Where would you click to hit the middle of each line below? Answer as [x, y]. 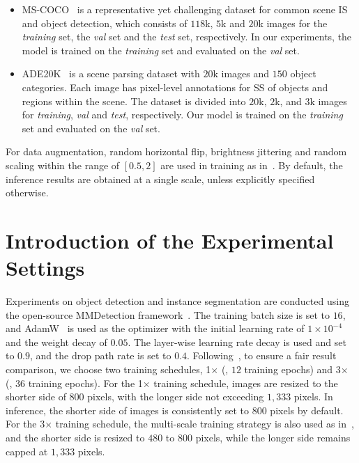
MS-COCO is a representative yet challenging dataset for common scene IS [185, 9]
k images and [241, 73]
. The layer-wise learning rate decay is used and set [237, 342]
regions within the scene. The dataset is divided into [134, 101]
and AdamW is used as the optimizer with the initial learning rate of [155, 328]
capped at [27, 451]
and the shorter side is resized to [75, 437]
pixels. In [313, 397]
